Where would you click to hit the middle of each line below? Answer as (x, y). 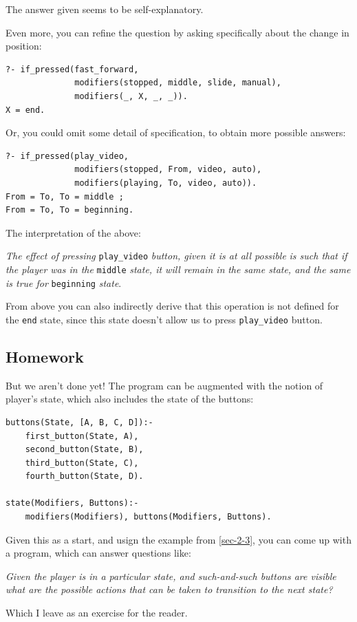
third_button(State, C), (82, 463)
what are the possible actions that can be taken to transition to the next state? (169, 589)
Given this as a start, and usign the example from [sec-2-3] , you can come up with (178, 539)
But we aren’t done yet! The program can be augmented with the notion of (164, 385)
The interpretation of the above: (73, 232)
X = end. (25, 110)
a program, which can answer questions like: (98, 553)
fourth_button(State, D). (84, 476)
